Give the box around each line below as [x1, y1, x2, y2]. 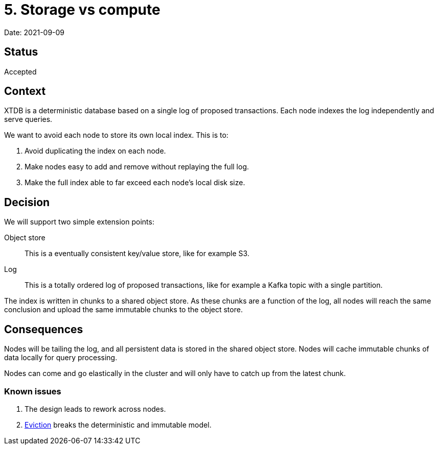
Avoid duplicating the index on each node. [25, 146, 166, 156]
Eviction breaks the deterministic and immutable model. [25, 420, 212, 429]
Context [4, 85, 46, 98]
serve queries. [4, 115, 53, 124]
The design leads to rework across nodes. [25, 404, 166, 413]
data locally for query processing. [4, 353, 118, 362]
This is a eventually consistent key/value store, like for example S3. [25, 249, 249, 258]
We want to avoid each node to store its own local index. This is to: [4, 131, 228, 140]
